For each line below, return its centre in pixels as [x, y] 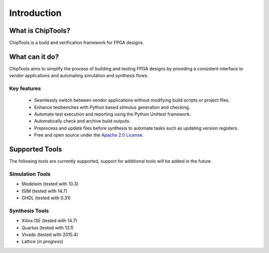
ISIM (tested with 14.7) [45, 191]
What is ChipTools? [40, 31]
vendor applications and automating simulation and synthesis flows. [79, 76]
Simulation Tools [30, 174]
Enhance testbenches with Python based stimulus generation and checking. [112, 107]
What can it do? [34, 57]
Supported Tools [36, 149]
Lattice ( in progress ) [42, 242]
